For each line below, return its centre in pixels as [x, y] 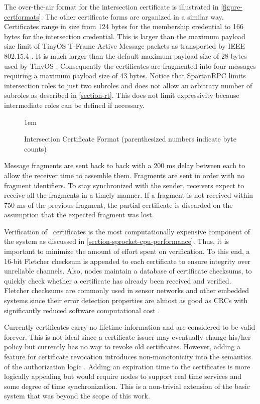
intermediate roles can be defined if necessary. [74, 105]
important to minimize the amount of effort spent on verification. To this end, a [127, 251]
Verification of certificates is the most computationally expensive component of [127, 231]
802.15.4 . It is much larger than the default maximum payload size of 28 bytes [125, 55]
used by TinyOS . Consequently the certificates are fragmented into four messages [130, 65]
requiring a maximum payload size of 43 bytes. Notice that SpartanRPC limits [125, 76]
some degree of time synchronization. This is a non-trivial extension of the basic [127, 386]
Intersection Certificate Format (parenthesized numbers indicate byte [130, 139]
